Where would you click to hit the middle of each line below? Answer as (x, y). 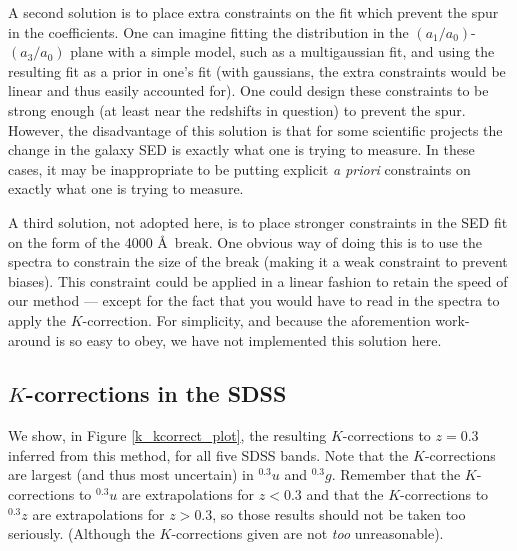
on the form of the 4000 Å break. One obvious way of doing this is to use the (245, 241)
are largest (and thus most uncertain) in (131, 474)
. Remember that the (396, 474)
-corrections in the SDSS (156, 393)
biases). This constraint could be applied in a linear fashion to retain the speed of (258, 280)
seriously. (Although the (81, 533)
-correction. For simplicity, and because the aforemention (256, 319)
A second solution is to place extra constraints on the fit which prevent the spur (253, 12)
